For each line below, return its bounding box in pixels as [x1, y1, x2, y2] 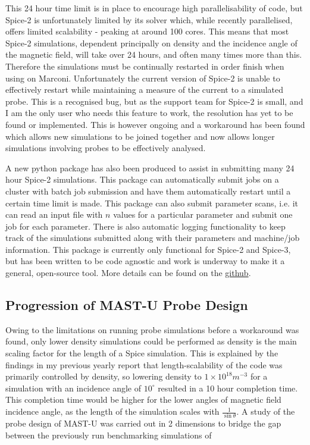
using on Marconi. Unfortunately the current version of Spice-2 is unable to [5, 71, 280, 84]
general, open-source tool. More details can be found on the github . [5, 267, 251, 279]
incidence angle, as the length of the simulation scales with [5, 405, 220, 418]
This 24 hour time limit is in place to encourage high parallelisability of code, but [5, 2, 303, 14]
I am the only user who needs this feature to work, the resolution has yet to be [5, 106, 293, 119]
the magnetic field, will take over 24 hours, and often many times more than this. [5, 48, 302, 61]
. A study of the [236, 405, 295, 418]
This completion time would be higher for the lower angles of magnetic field [5, 393, 281, 406]
